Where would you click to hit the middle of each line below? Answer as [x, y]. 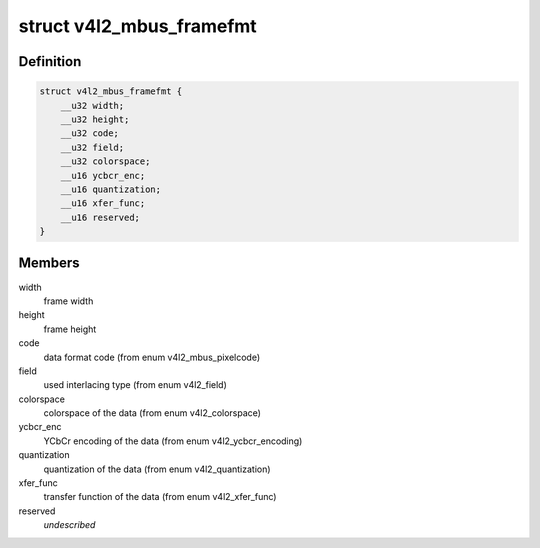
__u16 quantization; [111, 189]
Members [49, 263]
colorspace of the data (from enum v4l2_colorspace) [152, 413]
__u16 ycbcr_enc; [103, 175]
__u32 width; [92, 105]
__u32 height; [95, 119]
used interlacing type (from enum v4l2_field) [135, 385]
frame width [68, 301]
